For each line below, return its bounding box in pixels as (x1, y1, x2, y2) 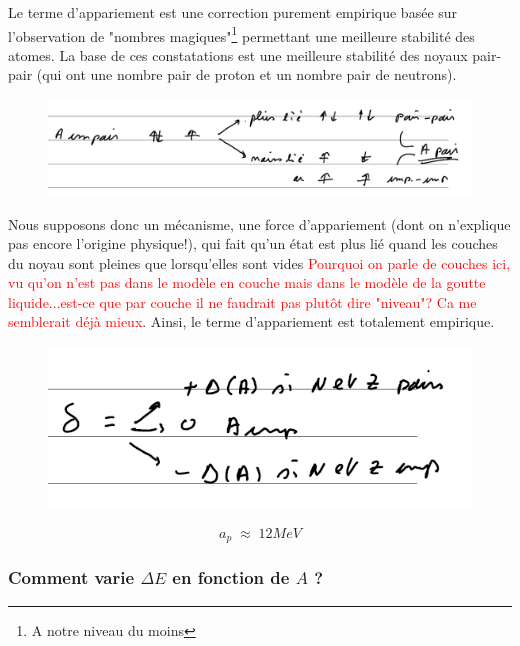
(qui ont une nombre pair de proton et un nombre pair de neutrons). (36, 64, 457, 85)
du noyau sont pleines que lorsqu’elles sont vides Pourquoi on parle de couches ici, (8, 252, 511, 273)
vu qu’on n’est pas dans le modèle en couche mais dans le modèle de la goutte (8, 272, 486, 293)
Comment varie (8, 565, 135, 590)
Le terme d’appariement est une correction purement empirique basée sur (8, 2, 458, 22)
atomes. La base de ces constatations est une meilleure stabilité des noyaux (8, 44, 468, 65)
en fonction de (172, 565, 290, 590)
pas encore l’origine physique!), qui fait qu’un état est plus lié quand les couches (8, 233, 498, 254)
